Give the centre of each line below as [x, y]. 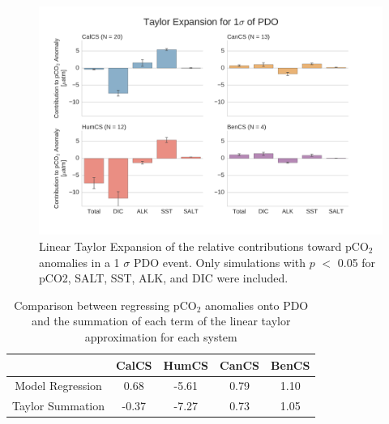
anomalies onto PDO [257, 305]
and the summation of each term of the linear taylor [161, 321]
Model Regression [58, 386]
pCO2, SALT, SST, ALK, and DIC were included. [164, 278]
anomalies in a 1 [79, 262]
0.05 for [357, 262]
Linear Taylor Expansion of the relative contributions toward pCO [204, 246]
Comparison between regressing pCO [105, 305]
